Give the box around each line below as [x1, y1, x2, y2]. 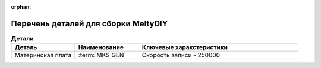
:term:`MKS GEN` [78, 51, 126, 59]
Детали [11, 35, 34, 43]
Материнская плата [14, 51, 72, 59]
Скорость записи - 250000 [141, 51, 220, 59]
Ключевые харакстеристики [141, 43, 228, 52]
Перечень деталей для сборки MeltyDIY [11, 18, 168, 29]
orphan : [11, 4, 32, 10]
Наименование [78, 43, 124, 52]
